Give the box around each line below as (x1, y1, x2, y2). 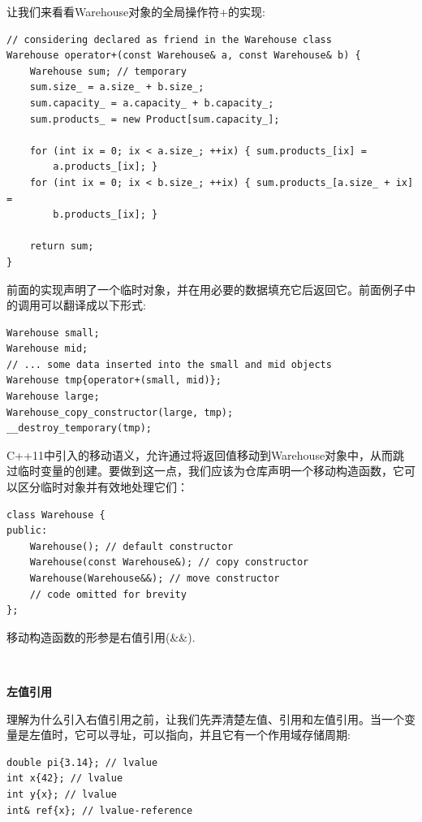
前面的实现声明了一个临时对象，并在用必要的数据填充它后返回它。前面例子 (6, 280, 404, 297)
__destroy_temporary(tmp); (6, 422, 152, 435)
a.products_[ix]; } (53, 161, 158, 173)
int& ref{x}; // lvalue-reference (6, 804, 193, 816)
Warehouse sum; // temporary (29, 65, 187, 77)
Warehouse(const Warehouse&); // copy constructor (29, 556, 309, 569)
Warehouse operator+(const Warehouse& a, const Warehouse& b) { (6, 50, 361, 62)
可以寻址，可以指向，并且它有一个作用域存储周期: (85, 726, 351, 743)
